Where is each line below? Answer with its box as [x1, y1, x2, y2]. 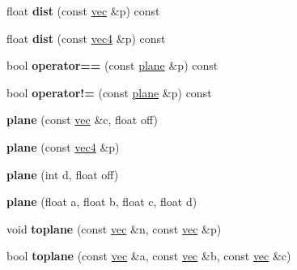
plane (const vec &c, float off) [6, 111, 158, 128]
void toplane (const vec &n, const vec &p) [6, 220, 222, 237]
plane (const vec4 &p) [6, 138, 120, 155]
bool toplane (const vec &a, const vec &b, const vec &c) [6, 247, 291, 264]
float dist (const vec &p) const [6, 2, 160, 19]
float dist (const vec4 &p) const [6, 29, 166, 46]
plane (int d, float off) [6, 165, 119, 182]
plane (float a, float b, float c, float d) [6, 193, 197, 210]
